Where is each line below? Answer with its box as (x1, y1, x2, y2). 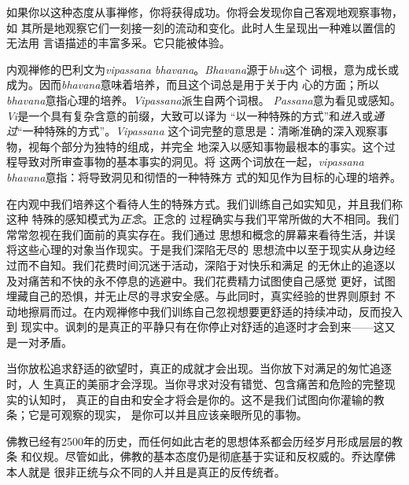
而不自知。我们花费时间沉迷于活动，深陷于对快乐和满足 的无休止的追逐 (17, 256, 385, 273)
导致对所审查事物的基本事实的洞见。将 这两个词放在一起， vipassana (17, 153, 364, 170)
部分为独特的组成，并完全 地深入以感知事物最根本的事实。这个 (61, 138, 385, 154)
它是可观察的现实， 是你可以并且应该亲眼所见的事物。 (28, 406, 308, 423)
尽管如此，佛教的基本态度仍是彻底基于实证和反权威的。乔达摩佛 (64, 448, 396, 465)
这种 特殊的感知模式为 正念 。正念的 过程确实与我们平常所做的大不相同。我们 (6, 211, 400, 227)
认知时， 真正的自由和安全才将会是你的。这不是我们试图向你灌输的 (28, 391, 374, 407)
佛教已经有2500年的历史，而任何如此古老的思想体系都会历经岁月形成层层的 (6, 432, 392, 449)
